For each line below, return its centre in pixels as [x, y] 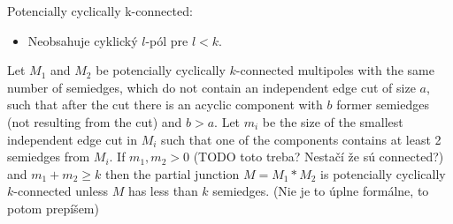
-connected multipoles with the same [335, 70]
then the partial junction [172, 173]
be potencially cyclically [161, 70]
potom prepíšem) [53, 208]
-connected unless [61, 191]
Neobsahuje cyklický [83, 40]
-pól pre [167, 40]
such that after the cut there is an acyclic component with [165, 105]
